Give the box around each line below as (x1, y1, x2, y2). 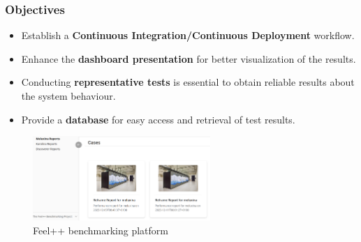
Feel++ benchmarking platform (33, 222, 168, 237)
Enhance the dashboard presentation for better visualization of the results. (21, 51, 356, 66)
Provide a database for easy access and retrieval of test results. (21, 112, 295, 126)
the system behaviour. (21, 89, 116, 103)
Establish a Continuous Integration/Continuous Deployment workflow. (21, 28, 355, 43)
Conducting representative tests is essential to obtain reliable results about (21, 75, 355, 89)
